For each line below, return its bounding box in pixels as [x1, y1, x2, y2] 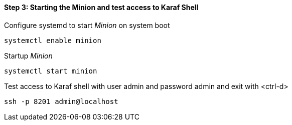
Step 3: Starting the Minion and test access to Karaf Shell [4, 3, 199, 11]
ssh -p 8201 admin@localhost [4, 97, 118, 105]
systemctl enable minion [4, 36, 101, 44]
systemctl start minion [4, 66, 97, 75]
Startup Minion [4, 51, 53, 60]
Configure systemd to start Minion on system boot [4, 20, 170, 29]
